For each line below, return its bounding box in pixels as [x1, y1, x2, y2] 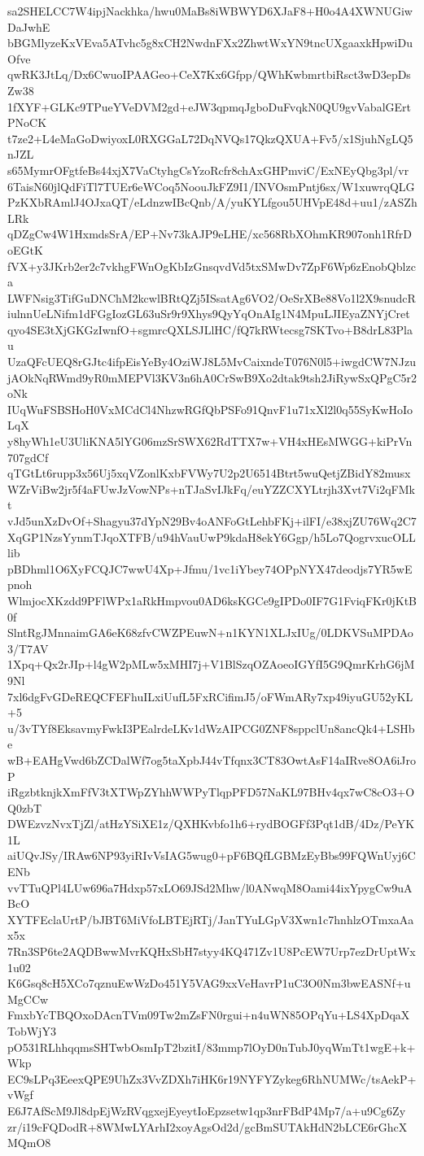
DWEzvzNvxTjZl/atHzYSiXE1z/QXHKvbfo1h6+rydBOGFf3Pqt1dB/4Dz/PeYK [7, 815, 415, 832]
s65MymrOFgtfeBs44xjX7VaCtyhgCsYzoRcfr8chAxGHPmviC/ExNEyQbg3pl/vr [7, 161, 409, 178]
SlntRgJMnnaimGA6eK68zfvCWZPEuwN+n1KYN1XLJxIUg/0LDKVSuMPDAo [7, 624, 413, 641]
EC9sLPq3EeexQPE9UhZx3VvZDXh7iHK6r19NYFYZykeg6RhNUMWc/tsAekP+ [7, 1070, 417, 1087]
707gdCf [7, 448, 49, 465]
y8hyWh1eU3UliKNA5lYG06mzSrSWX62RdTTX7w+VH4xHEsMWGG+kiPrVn [7, 433, 413, 450]
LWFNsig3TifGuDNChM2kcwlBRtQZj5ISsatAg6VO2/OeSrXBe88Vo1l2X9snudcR [7, 289, 416, 306]
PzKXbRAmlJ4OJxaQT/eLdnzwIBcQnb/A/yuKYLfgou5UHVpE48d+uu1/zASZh [7, 194, 417, 211]
